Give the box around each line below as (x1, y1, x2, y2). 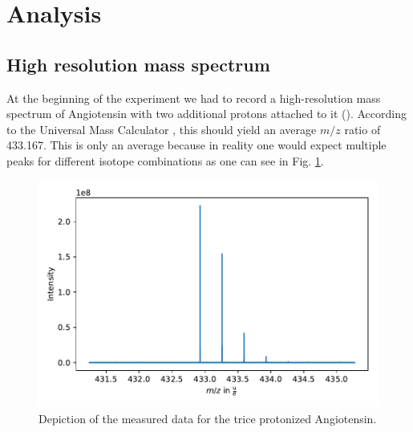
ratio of (344, 120, 381, 137)
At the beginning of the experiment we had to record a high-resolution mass (6, 89, 381, 106)
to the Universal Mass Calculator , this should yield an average (6, 120, 317, 137)
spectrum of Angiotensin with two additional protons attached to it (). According (6, 105, 407, 122)
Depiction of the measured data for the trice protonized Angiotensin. (38, 410, 377, 426)
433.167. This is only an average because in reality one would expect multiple (6, 137, 387, 153)
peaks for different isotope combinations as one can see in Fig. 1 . (6, 152, 324, 169)
